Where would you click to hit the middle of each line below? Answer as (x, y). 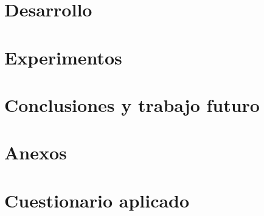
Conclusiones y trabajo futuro (132, 104)
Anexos (36, 152)
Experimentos (63, 57)
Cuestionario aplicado (97, 200)
